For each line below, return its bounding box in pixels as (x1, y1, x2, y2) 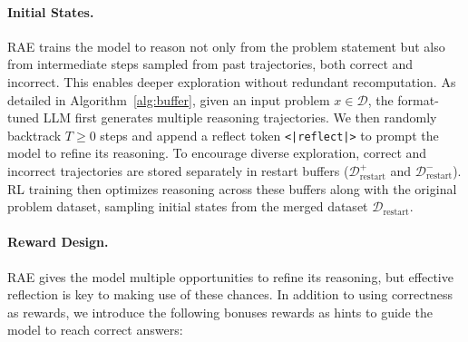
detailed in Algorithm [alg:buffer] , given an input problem (7, 90, 330, 109)
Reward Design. (7, 232, 109, 251)
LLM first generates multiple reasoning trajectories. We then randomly (43, 108, 437, 127)
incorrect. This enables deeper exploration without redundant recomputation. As (7, 72, 456, 91)
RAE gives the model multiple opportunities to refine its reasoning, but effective (7, 267, 453, 286)
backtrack (7, 125, 62, 144)
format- (397, 90, 439, 109)
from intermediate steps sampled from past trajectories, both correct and (7, 54, 414, 73)
